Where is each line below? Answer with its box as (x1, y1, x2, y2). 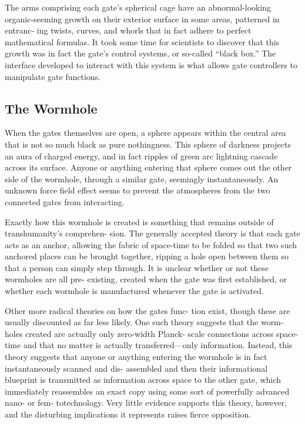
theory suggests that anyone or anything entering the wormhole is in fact (5, 350, 267, 363)
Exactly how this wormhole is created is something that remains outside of (5, 215, 274, 228)
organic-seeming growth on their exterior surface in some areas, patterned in (5, 12, 280, 25)
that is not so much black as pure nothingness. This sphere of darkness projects (5, 138, 291, 150)
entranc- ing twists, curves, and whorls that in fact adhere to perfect (5, 24, 252, 36)
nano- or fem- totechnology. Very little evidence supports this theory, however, (5, 396, 287, 409)
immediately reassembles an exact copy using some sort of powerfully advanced (5, 385, 290, 397)
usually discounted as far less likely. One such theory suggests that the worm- (5, 316, 284, 328)
